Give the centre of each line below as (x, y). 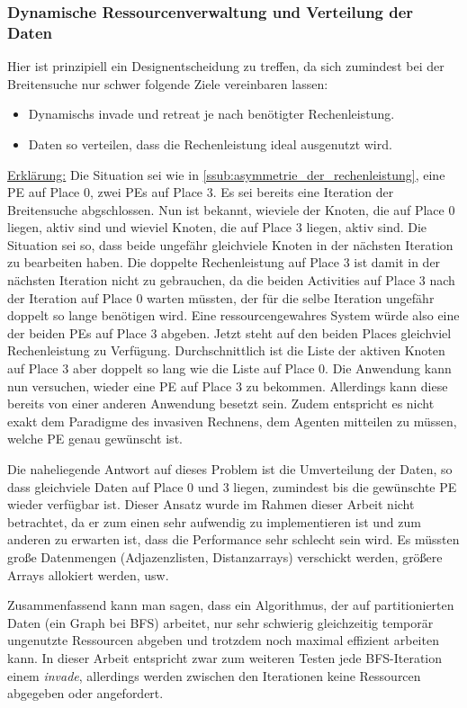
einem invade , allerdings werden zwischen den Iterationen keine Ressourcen (214, 675)
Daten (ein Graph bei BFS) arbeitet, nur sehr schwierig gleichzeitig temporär (220, 622)
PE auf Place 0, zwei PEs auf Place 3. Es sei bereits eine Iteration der (201, 192)
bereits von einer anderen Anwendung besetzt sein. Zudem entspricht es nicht (221, 403)
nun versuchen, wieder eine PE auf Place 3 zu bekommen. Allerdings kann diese (228, 385)
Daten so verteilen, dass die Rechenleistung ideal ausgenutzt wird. (210, 143)
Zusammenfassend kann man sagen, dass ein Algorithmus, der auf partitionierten (231, 605)
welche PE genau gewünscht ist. (95, 439)
